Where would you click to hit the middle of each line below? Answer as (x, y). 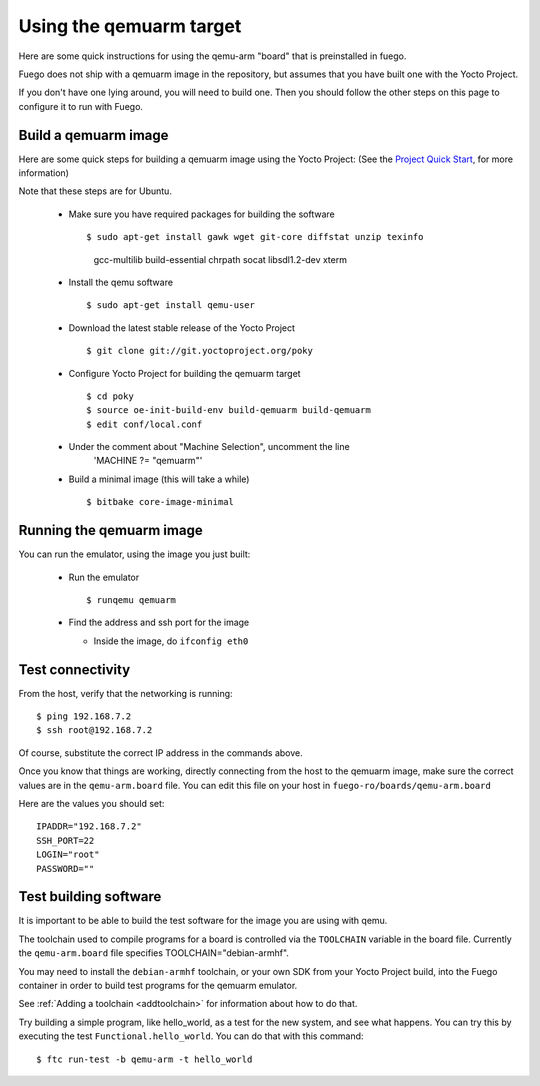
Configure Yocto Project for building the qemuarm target (184, 373)
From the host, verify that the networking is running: (126, 693)
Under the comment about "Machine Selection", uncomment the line (209, 447)
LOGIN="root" (68, 854)
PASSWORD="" (65, 868)
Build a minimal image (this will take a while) (159, 479)
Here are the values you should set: (91, 803)
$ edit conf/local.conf (144, 424)
